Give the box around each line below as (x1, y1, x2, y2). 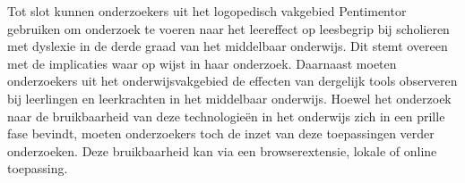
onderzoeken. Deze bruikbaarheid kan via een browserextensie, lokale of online (7, 141, 437, 160)
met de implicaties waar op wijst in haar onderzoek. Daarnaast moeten (7, 54, 397, 72)
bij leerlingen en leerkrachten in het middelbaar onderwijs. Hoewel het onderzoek (7, 88, 452, 107)
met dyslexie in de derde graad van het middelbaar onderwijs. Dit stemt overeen (7, 37, 448, 55)
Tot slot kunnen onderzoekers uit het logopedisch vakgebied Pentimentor (7, 2, 407, 20)
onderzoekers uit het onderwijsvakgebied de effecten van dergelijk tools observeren (7, 71, 458, 90)
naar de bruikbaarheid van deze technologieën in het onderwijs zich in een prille (7, 106, 445, 125)
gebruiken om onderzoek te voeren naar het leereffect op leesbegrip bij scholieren (7, 19, 450, 37)
